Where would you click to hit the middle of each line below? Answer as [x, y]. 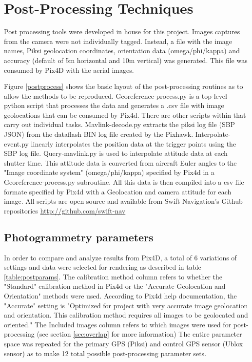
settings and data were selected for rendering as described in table [103, 267]
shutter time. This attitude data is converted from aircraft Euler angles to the [120, 162]
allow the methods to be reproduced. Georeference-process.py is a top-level [116, 96]
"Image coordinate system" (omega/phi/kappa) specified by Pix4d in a [109, 172]
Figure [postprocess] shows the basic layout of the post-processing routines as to [124, 86]
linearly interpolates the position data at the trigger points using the [134, 143]
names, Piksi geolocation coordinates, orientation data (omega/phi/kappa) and [122, 51]
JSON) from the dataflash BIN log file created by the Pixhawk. [99, 134]
